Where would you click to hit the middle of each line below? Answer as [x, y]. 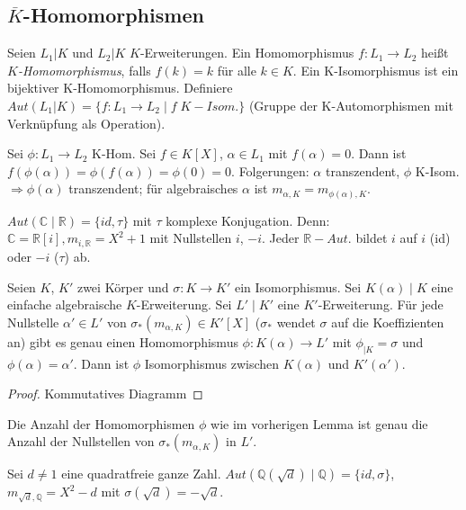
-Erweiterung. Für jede [381, 304]
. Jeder [281, 238]
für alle [237, 70]
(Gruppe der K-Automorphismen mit [351, 105]
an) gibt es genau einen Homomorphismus [123, 341]
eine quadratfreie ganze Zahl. [141, 474]
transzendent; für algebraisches [153, 188]
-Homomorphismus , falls [84, 70]
